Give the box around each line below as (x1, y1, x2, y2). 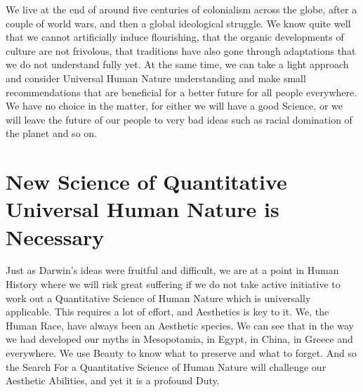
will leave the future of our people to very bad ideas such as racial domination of (6, 112, 352, 126)
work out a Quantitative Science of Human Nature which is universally (6, 290, 311, 305)
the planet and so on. (6, 126, 97, 141)
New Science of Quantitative (6, 167, 287, 196)
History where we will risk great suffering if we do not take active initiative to (6, 277, 341, 292)
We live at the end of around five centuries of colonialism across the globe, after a (6, 2, 357, 16)
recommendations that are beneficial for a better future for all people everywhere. (6, 84, 357, 99)
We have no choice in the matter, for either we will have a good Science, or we (6, 98, 343, 113)
